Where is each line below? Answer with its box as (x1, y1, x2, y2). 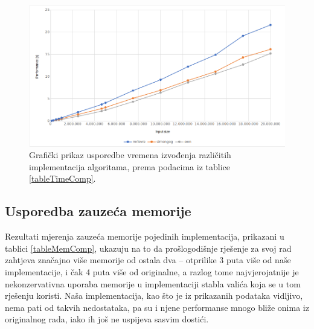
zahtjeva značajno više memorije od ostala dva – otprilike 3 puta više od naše (5, 254, 291, 266)
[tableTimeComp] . (29, 172, 96, 185)
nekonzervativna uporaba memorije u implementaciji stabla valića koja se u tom (5, 277, 301, 290)
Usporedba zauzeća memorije (5, 202, 191, 220)
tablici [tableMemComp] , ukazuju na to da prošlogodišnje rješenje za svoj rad (5, 241, 292, 254)
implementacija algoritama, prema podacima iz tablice (29, 160, 230, 173)
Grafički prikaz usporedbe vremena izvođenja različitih (29, 149, 231, 161)
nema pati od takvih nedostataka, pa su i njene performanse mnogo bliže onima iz (5, 301, 309, 313)
